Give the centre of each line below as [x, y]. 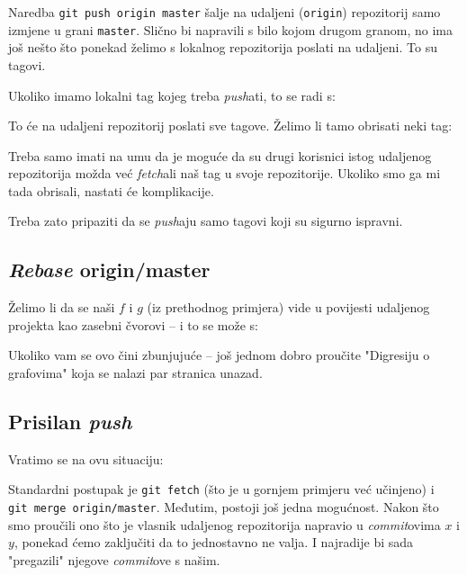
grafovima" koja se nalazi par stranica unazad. [135, 373]
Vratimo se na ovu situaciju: [86, 458]
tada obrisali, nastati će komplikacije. [111, 190]
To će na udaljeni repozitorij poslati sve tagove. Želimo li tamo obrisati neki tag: [230, 126]
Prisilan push [70, 422]
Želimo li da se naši [62, 307]
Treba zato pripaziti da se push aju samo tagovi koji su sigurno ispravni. [206, 221]
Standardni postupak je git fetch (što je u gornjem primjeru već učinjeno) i [221, 489]
